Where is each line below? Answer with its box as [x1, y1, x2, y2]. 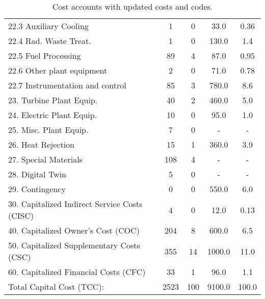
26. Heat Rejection [8, 139, 74, 150]
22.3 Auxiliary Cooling [8, 20, 89, 32]
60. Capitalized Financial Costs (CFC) [8, 266, 146, 278]
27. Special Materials [8, 153, 83, 165]
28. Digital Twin [8, 168, 67, 180]
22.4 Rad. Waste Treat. [8, 35, 91, 47]
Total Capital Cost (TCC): [8, 281, 104, 292]
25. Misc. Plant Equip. [8, 124, 89, 135]
